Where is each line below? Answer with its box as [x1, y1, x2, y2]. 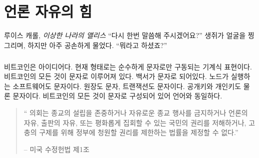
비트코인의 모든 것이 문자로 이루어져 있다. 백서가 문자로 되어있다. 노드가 [4, 71, 229, 81]
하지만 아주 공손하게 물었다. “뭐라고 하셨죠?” [27, 39, 167, 50]
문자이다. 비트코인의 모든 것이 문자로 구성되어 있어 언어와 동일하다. [12, 90, 222, 101]
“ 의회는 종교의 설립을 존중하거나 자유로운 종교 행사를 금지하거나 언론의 [23, 107, 248, 118]
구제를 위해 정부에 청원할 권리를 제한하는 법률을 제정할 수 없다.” [39, 127, 238, 137]
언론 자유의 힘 [4, 1, 92, 21]
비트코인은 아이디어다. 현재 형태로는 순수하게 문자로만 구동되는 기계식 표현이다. [4, 61, 252, 71]
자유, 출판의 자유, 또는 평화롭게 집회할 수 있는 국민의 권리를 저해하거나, [23, 117, 246, 127]
